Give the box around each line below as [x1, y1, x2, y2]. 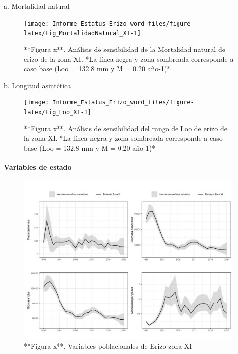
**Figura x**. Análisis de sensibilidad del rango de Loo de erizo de [24, 123, 227, 133]
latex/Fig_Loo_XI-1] [24, 108, 92, 116]
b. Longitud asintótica [4, 80, 71, 90]
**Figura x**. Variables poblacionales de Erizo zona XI [24, 340, 192, 351]
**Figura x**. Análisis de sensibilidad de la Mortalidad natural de [24, 44, 225, 54]
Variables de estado [4, 161, 72, 172]
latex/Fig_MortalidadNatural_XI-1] [24, 30, 141, 37]
